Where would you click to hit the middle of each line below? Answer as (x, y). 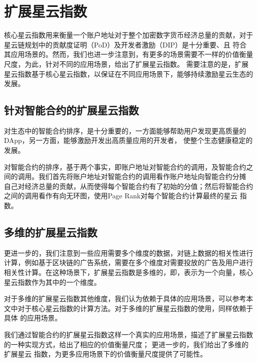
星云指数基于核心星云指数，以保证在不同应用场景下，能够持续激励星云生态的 (128, 73)
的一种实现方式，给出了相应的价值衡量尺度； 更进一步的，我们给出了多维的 (126, 344)
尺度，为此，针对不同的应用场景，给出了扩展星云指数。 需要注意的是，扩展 (126, 64)
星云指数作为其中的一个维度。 (52, 282)
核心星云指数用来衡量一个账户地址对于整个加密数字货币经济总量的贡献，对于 (128, 35)
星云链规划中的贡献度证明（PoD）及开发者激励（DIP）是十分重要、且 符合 (125, 44)
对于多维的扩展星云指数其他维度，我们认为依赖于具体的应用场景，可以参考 (125, 298)
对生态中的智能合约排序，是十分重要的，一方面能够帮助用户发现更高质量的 (125, 130)
